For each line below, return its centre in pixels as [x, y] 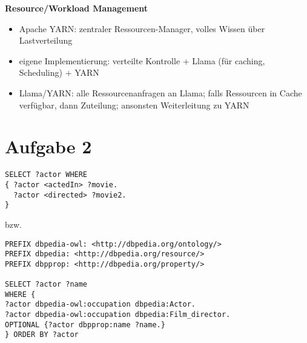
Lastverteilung [46, 40]
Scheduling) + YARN [59, 72]
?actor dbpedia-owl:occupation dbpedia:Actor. [100, 305]
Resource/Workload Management [77, 8]
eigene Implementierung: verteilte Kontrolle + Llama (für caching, [142, 60]
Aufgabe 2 [48, 146]
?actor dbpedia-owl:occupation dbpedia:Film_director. [118, 315]
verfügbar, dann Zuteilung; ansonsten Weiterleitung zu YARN [134, 105]
